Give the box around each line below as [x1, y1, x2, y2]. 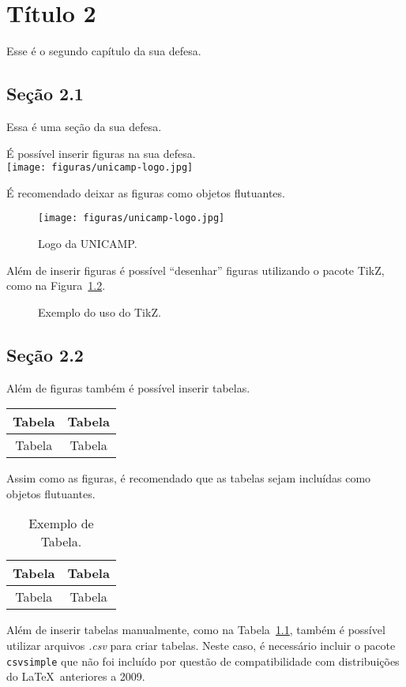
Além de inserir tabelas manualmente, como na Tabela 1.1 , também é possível [6, 621, 385, 638]
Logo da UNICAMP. [38, 235, 137, 252]
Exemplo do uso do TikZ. [38, 303, 161, 320]
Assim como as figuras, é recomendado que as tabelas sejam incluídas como [6, 470, 371, 486]
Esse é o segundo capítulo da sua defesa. [6, 43, 201, 59]
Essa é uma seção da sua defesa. [6, 118, 162, 134]
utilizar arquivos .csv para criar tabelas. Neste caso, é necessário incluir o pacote [6, 636, 396, 653]
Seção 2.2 [6, 342, 84, 366]
